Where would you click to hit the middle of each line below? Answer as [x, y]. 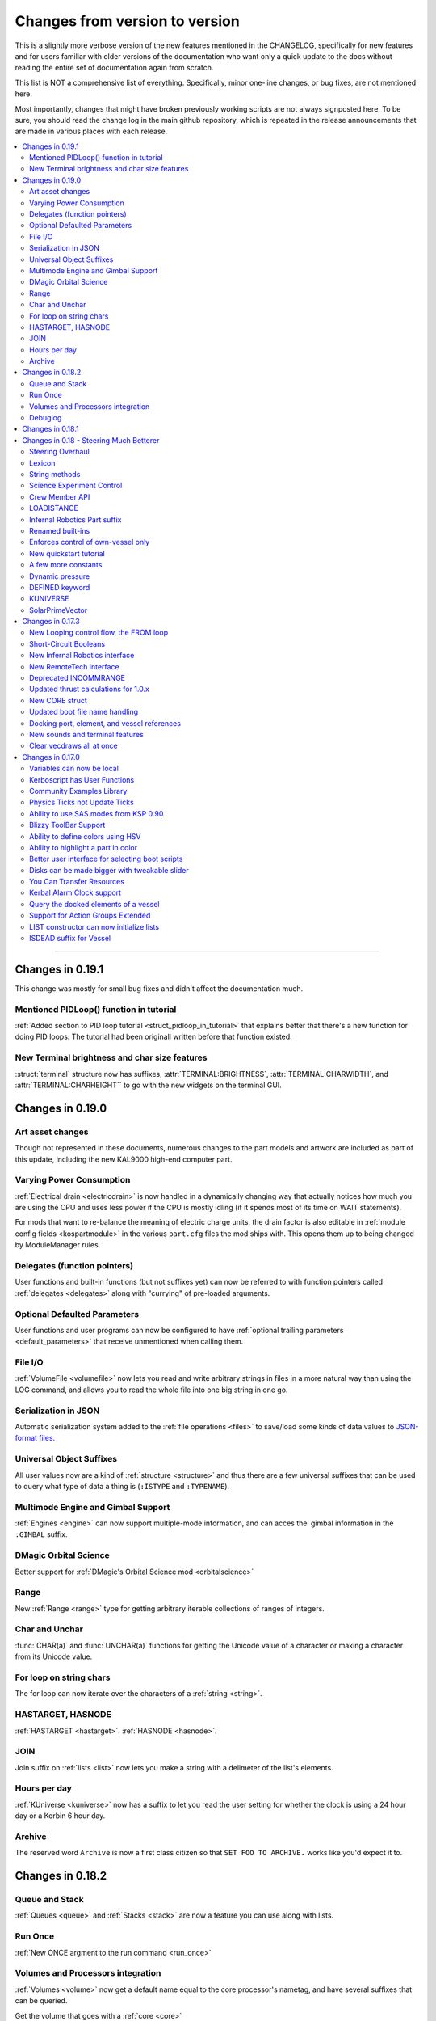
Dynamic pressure [60, 576]
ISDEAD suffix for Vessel [70, 939]
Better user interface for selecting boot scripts [106, 859]
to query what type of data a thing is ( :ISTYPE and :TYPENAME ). [122, 1486]
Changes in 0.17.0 [51, 757]
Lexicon [42, 463]
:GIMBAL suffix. [41, 1534]
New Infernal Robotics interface [82, 656]
